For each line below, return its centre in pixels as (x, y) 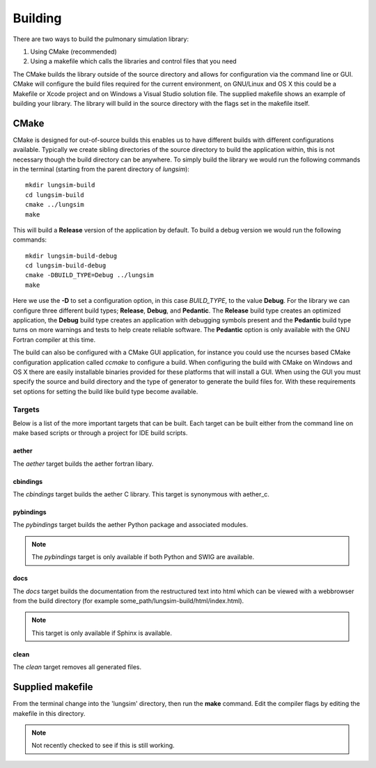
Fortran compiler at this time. (54, 339)
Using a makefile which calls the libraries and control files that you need (133, 61)
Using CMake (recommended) (74, 52)
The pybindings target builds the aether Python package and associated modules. (131, 525)
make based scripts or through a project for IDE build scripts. (100, 433)
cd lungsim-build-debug (66, 266)
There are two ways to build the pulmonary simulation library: (101, 39)
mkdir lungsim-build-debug (71, 256)
